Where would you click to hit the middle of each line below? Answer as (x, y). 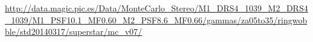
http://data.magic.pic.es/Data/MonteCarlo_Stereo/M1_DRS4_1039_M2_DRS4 (156, 8)
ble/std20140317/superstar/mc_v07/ (74, 31)
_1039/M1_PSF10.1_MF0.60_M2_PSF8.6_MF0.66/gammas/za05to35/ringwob (156, 19)
